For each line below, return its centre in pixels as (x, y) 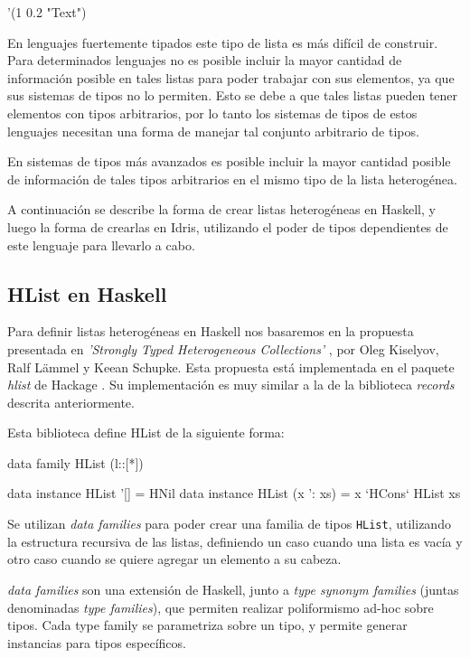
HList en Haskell (87, 293)
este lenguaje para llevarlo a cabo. (101, 244)
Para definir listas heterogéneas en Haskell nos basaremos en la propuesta (211, 331)
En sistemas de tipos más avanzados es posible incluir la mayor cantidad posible (229, 161)
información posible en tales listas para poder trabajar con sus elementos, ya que (231, 77)
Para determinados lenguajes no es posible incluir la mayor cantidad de (205, 60)
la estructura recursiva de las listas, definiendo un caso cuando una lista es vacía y (235, 541)
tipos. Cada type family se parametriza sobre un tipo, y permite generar (207, 625)
